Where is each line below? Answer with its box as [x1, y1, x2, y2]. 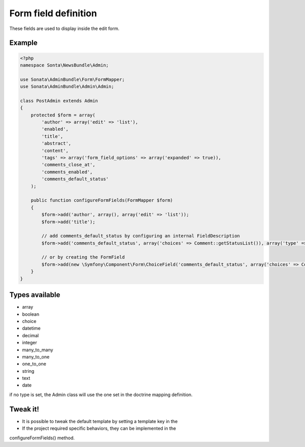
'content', [41, 147, 69, 154]
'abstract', [41, 140, 71, 146]
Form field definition [9, 8, 97, 19]
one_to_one [22, 361, 47, 367]
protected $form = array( [30, 112, 96, 118]
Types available [9, 290, 60, 300]
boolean [22, 311, 40, 317]
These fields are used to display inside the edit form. [9, 25, 119, 32]
